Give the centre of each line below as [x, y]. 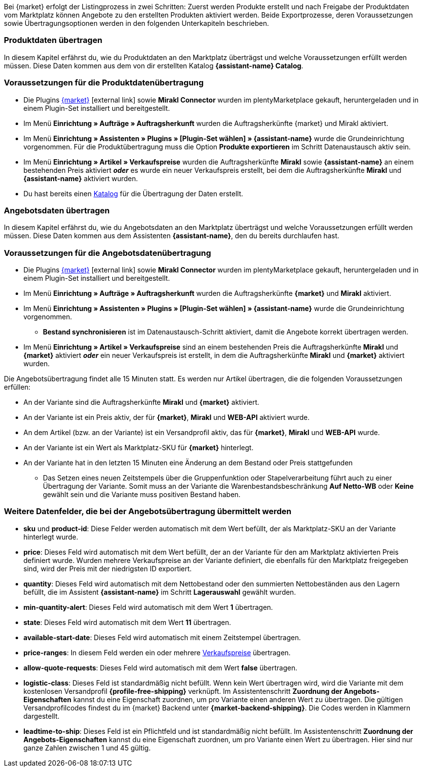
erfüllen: [17, 387]
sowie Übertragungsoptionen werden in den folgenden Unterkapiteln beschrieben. [137, 23]
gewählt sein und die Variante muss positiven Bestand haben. [142, 494]
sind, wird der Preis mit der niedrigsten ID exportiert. [108, 568]
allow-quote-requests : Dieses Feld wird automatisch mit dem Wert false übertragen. [161, 667]
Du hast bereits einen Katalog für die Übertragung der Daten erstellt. [133, 193]
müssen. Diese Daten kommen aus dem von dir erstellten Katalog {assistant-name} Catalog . [154, 65]
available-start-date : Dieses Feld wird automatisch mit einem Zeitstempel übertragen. [162, 637]
